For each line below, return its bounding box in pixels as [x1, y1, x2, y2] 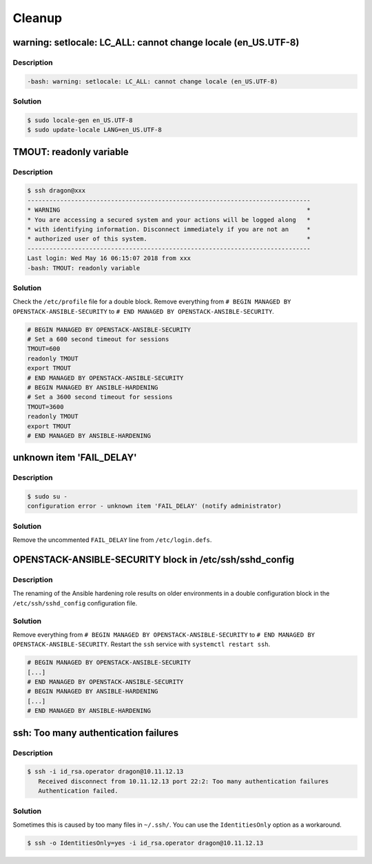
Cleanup [12, 10, 63, 26]
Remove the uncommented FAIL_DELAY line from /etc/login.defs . [12, 536, 212, 544]
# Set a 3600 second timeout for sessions [27, 393, 173, 401]
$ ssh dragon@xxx [27, 187, 86, 194]
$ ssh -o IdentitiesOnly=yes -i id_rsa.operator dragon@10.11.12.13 [27, 838, 264, 847]
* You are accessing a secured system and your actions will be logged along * [27, 216, 311, 223]
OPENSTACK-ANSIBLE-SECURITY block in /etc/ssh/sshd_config [12, 554, 294, 565]
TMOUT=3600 [27, 403, 64, 410]
